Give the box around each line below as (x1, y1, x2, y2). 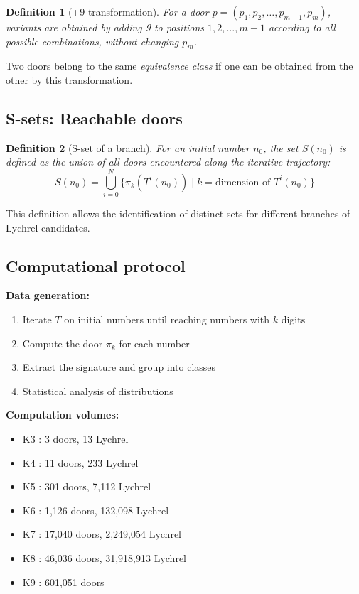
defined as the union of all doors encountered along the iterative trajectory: (6, 154, 331, 169)
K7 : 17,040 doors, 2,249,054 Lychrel (22, 526, 181, 541)
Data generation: (6, 288, 90, 303)
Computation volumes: (6, 407, 119, 422)
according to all (268, 20, 336, 34)
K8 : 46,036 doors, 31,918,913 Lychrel (22, 551, 186, 566)
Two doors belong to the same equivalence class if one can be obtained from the (6, 58, 353, 73)
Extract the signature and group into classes (22, 360, 216, 374)
